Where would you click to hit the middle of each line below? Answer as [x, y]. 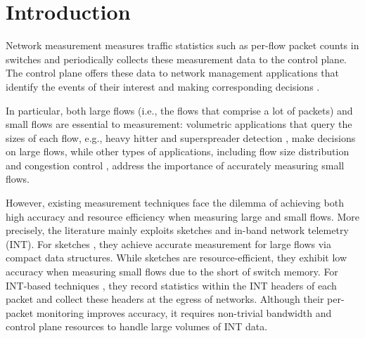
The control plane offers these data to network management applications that [172, 73]
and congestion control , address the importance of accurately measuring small [175, 165]
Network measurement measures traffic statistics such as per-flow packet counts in [182, 45]
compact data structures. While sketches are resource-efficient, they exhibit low [177, 258]
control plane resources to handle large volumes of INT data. [137, 326]
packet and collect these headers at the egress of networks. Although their [165, 299]
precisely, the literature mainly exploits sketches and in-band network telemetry [177, 230]
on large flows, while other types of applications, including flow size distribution [178, 151]
